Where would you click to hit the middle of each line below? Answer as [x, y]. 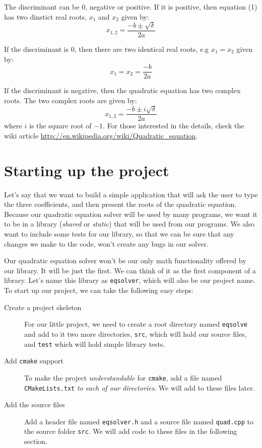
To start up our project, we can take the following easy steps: [99, 290]
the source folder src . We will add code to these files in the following [131, 431]
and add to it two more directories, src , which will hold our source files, [136, 333]
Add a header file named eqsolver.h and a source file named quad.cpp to [139, 421]
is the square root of [60, 126]
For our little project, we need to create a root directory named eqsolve [136, 324]
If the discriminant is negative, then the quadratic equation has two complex [122, 90]
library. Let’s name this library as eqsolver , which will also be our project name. [130, 280]
